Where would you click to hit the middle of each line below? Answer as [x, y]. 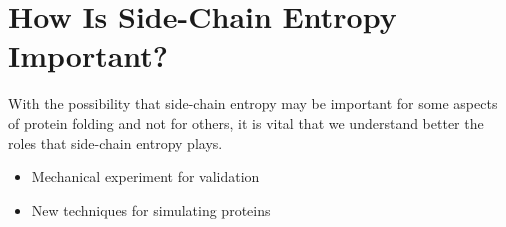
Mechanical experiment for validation [145, 176]
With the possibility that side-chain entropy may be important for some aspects [253, 103]
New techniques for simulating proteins [151, 209]
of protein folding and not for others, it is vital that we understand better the [246, 122]
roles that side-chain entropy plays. [115, 142]
